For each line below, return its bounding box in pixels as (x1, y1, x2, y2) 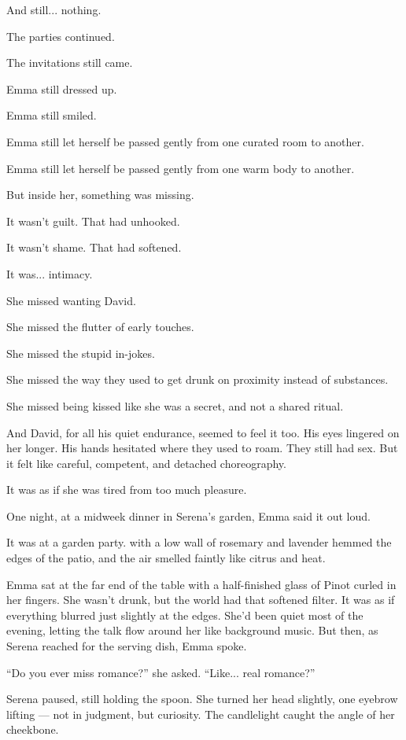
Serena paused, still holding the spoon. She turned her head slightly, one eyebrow (6, 690, 398, 707)
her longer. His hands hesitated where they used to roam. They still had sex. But (6, 440, 398, 456)
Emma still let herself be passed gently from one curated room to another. (6, 133, 364, 149)
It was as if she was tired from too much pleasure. (6, 481, 247, 498)
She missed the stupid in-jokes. (6, 344, 155, 361)
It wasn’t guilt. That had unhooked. (6, 212, 180, 229)
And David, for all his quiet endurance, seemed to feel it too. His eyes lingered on (6, 424, 400, 440)
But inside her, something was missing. (6, 186, 194, 203)
